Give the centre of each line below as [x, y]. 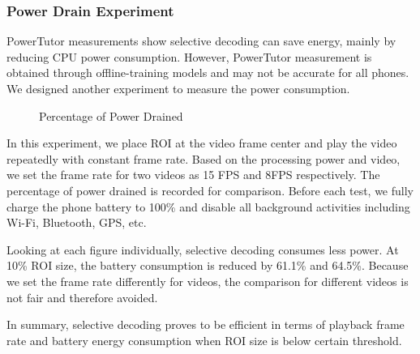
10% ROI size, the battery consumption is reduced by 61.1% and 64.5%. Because [208, 265]
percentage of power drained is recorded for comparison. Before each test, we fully [210, 190]
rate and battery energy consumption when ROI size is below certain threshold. [204, 340]
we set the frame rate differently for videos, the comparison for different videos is [208, 281]
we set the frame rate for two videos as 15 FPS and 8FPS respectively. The [193, 175]
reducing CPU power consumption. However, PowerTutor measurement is [189, 56]
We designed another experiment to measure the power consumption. [178, 88]
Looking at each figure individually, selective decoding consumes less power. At [203, 249]
